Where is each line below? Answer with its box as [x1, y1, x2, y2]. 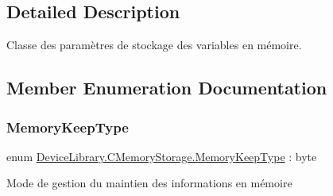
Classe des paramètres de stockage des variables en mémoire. [6, 37, 302, 53]
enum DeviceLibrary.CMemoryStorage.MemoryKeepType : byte [6, 148, 317, 164]
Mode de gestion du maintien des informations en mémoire [6, 175, 292, 191]
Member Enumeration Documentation [6, 75, 327, 100]
